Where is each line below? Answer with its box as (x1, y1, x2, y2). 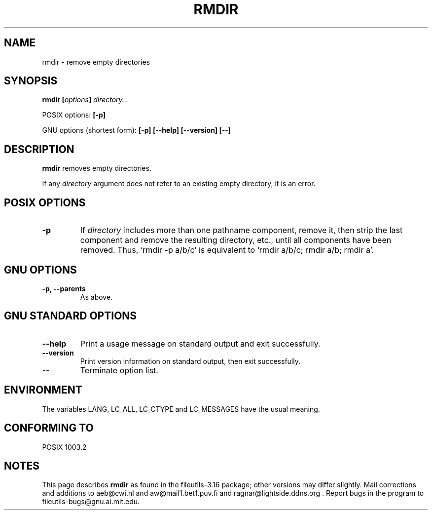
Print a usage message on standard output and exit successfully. (80, 338, 321, 349)
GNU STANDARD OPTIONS (4, 310, 137, 322)
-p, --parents (42, 284, 86, 293)
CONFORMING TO (4, 422, 94, 435)
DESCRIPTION (4, 143, 74, 156)
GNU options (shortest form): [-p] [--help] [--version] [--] (42, 126, 231, 135)
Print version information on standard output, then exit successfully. (80, 356, 300, 365)
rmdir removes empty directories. (42, 164, 151, 173)
